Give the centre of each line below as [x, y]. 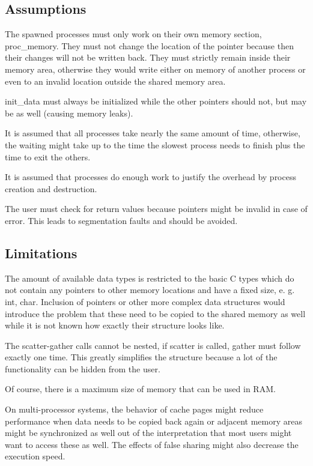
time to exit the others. [48, 156]
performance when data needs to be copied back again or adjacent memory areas [153, 421]
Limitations [41, 253]
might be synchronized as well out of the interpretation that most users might [148, 433]
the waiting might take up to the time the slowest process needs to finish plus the [155, 144]
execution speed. [35, 456]
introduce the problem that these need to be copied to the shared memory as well [155, 313]
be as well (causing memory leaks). [69, 113]
